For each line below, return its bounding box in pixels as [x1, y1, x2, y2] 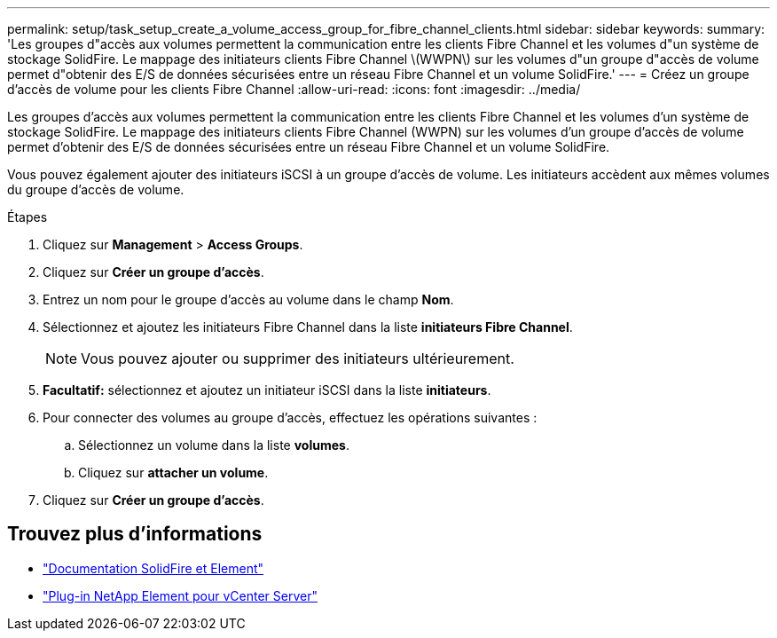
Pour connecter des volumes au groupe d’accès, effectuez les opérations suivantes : [43, 410, 538, 425]
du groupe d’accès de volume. [7, 182, 184, 197]
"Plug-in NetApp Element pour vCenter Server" [43, 587, 318, 603]
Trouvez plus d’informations [7, 523, 263, 546]
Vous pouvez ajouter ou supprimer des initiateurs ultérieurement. [81, 350, 514, 367]
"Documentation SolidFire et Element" [43, 560, 264, 576]
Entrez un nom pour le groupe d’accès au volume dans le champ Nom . [43, 292, 454, 307]
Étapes [7, 209, 48, 224]
